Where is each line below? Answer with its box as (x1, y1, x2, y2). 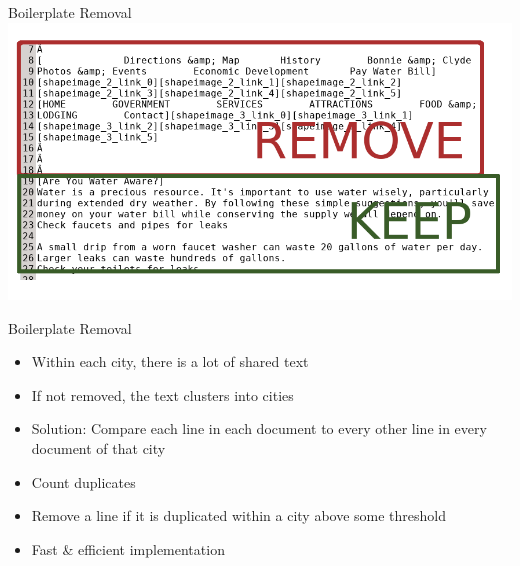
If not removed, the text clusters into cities (31, 384, 294, 405)
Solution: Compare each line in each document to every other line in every (31, 418, 487, 439)
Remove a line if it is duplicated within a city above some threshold (31, 505, 447, 526)
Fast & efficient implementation (31, 538, 225, 559)
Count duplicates (31, 471, 136, 492)
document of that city (31, 438, 166, 459)
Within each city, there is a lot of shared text (31, 351, 309, 372)
